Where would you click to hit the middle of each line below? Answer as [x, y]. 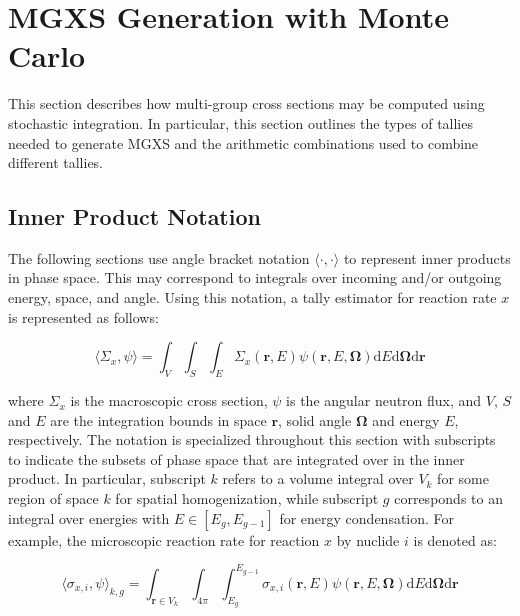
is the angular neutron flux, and [384, 400]
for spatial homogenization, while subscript [247, 498]
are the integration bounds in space [158, 419]
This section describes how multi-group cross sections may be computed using [246, 103]
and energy [406, 419]
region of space [53, 498]
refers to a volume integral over [318, 478]
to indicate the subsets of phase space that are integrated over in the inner [236, 458]
